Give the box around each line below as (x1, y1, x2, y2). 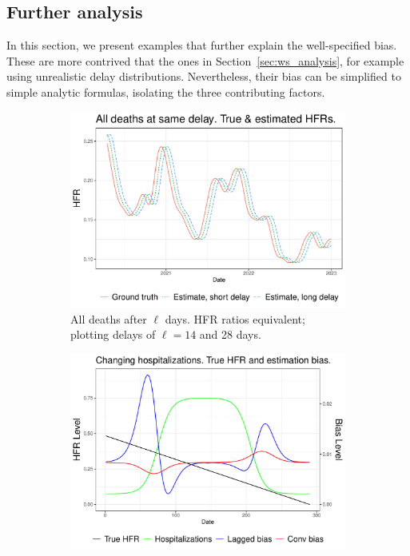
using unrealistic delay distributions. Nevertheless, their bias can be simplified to (6, 68, 401, 85)
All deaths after (70, 310, 147, 327)
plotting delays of (70, 326, 156, 343)
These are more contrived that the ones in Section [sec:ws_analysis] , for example (6, 52, 404, 69)
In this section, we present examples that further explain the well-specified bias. (6, 37, 397, 54)
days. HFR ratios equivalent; (165, 310, 305, 327)
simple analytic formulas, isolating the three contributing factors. (6, 83, 325, 100)
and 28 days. (199, 326, 261, 343)
